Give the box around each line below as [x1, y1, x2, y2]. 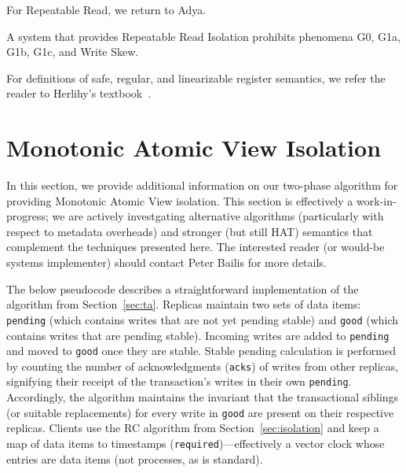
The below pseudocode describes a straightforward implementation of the [6, 280, 359, 297]
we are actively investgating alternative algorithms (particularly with [52, 208, 384, 224]
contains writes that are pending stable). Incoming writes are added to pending [6, 327, 390, 343]
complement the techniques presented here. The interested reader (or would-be [6, 238, 385, 255]
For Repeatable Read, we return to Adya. [6, 2, 207, 17]
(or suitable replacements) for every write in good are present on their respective [6, 404, 394, 420]
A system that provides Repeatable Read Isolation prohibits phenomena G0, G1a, [6, 28, 401, 44]
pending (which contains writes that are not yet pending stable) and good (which [6, 311, 399, 327]
